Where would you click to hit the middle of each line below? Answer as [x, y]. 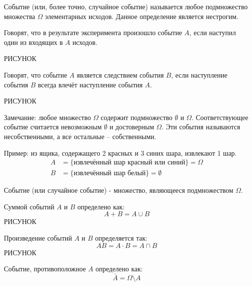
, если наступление [199, 74]
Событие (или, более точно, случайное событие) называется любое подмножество [126, 6]
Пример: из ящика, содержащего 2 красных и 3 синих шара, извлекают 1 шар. [120, 153]
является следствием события [120, 74]
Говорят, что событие [36, 74]
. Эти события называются [201, 127]
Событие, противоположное [45, 269]
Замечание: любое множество [48, 117]
